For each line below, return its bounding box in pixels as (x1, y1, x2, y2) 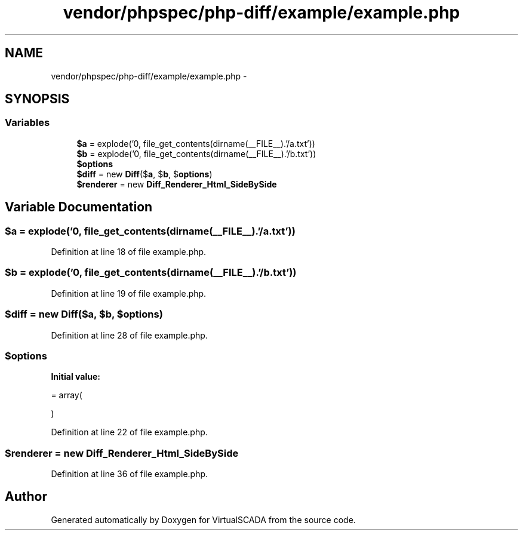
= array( (51, 390, 82, 401)
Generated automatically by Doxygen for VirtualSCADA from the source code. (51, 514, 356, 525)
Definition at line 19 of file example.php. (51, 288, 207, 299)
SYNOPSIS (5, 91, 70, 107)
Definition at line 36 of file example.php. (51, 469, 208, 479)
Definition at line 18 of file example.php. (51, 247, 207, 257)
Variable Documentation (5, 199, 153, 215)
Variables (5, 116, 50, 129)
